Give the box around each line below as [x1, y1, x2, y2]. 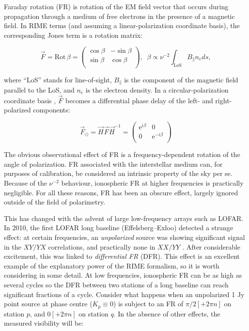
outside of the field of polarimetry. [4, 197, 106, 207]
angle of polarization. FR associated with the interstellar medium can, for [4, 158, 223, 169]
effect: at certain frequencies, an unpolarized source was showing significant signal [4, 232, 245, 242]
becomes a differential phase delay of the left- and [65, 95, 213, 105]
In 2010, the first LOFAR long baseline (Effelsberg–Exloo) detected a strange [4, 222, 233, 233]
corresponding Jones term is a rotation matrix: [4, 30, 143, 40]
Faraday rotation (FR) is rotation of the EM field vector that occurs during [4, 1, 229, 11]
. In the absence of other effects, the [113, 308, 220, 318]
